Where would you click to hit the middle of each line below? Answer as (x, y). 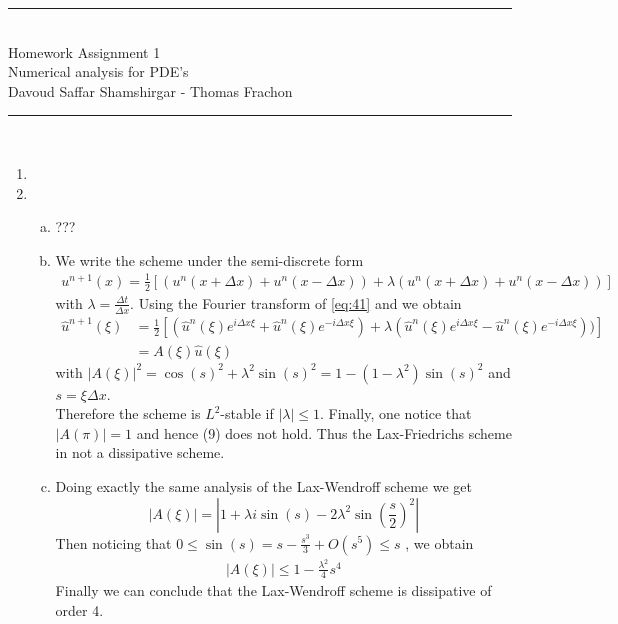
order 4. (79, 610)
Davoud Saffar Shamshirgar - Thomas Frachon (150, 90)
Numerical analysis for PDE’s (98, 71)
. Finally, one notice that (396, 413)
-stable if (247, 413)
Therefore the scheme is (128, 413)
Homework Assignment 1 (84, 51)
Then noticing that (113, 542)
